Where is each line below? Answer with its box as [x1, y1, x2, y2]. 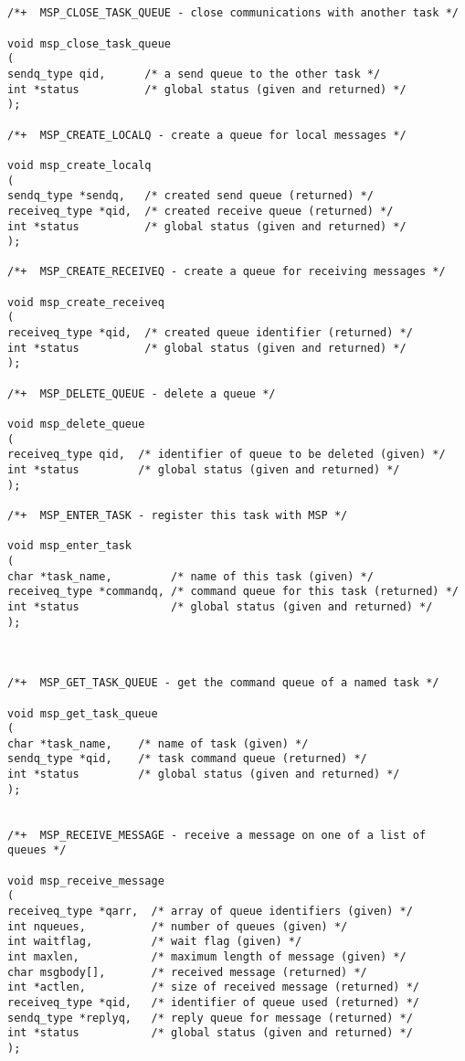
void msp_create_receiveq [7, 295, 164, 309]
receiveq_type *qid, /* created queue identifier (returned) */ [7, 326, 413, 340]
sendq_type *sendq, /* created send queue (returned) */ [7, 189, 374, 203]
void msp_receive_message [7, 874, 164, 887]
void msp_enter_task [7, 539, 132, 553]
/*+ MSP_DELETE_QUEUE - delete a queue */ [7, 387, 276, 400]
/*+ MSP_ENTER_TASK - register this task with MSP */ [7, 508, 348, 522]
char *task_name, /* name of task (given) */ [7, 737, 309, 750]
